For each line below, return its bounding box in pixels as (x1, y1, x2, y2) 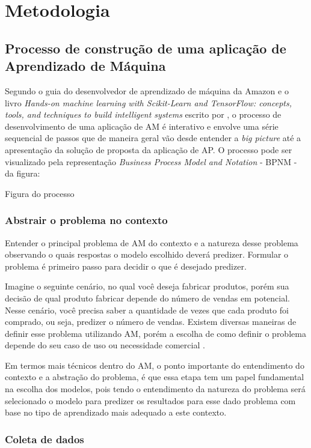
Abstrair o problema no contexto (5, 213, 168, 228)
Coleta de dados (5, 431, 84, 446)
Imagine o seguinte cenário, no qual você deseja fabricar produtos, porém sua (5, 280, 289, 292)
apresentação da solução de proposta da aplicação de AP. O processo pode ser (5, 143, 292, 156)
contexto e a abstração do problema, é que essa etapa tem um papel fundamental (5, 371, 304, 383)
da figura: (5, 167, 40, 180)
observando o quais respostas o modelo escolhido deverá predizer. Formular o (5, 248, 289, 261)
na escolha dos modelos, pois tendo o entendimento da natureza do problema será (5, 383, 306, 395)
